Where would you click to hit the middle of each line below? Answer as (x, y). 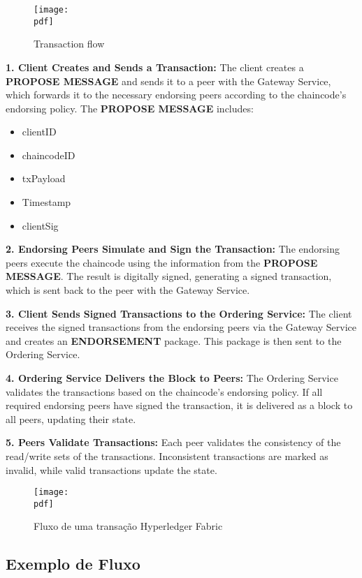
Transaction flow (69, 44)
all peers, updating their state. (71, 418)
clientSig (40, 225)
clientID (39, 132)
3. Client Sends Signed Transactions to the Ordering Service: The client (179, 313)
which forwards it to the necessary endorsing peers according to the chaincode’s (176, 95)
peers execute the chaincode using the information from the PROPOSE (162, 262)
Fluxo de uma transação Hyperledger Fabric (128, 526)
